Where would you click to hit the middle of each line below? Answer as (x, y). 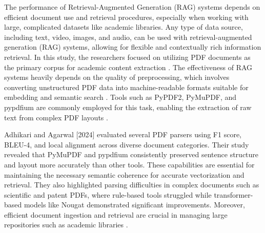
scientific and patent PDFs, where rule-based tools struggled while (108, 194)
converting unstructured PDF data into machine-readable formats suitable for (126, 87)
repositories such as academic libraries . (66, 225)
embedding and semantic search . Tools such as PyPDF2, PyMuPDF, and (120, 97)
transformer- (233, 194)
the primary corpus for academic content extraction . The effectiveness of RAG (128, 67)
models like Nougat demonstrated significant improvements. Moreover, (134, 205)
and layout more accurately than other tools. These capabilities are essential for (129, 164)
